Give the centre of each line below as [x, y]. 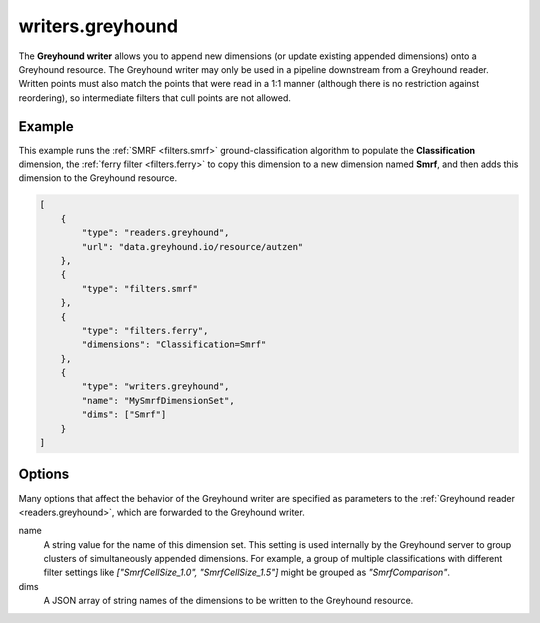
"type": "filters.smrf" [140, 288]
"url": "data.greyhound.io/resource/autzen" [192, 246]
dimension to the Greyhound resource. [98, 178]
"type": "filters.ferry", [145, 330]
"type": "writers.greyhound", [155, 386]
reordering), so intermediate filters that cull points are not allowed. [155, 97]
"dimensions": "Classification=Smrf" [174, 344]
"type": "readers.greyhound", [155, 233]
